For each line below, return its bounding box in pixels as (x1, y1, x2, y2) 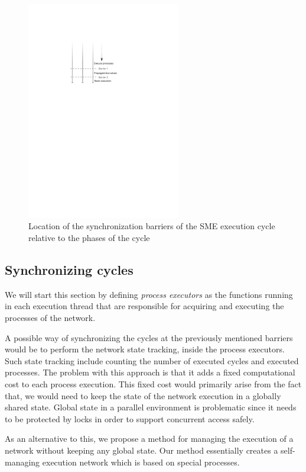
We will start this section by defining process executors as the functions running (5, 288, 293, 300)
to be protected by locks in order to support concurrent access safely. (5, 412, 255, 425)
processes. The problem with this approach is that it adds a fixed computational (5, 366, 295, 378)
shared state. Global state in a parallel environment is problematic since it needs (5, 401, 297, 413)
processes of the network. (5, 311, 96, 323)
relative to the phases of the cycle (28, 231, 150, 243)
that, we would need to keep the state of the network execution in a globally (5, 389, 281, 402)
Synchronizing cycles (5, 260, 134, 278)
